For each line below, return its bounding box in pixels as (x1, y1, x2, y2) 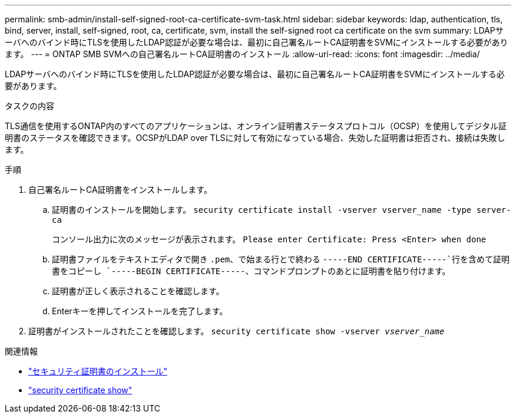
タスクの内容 (5, 101, 54, 111)
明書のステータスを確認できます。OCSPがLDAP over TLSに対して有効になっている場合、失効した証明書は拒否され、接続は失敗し (5, 133, 505, 143)
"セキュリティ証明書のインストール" (28, 366, 167, 376)
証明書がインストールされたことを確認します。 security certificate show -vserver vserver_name (28, 326, 445, 336)
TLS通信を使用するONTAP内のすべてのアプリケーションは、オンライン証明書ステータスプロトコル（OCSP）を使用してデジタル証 (5, 121, 507, 131)
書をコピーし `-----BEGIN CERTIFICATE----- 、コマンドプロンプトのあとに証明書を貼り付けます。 (52, 266, 451, 276)
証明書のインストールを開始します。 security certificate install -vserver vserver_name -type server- (52, 205, 511, 215)
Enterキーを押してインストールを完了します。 (52, 306, 228, 316)
